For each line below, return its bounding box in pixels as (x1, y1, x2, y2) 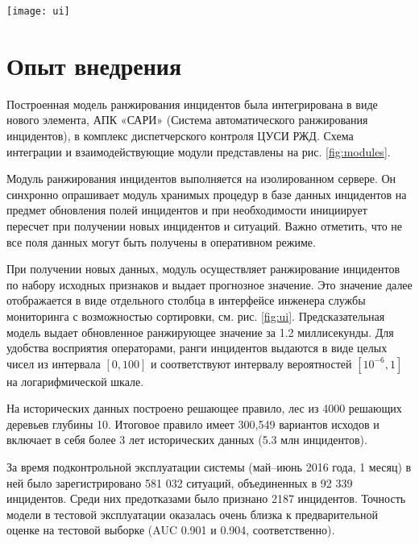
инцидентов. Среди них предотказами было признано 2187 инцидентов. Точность (6, 490, 406, 507)
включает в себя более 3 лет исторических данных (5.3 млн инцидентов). (6, 431, 367, 448)
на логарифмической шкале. (6, 372, 144, 389)
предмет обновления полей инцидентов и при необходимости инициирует (6, 201, 367, 218)
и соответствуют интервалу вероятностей (150, 355, 352, 372)
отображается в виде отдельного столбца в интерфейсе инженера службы (6, 292, 366, 309)
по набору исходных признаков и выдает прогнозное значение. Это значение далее (6, 276, 413, 293)
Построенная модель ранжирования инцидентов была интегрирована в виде (6, 95, 378, 112)
